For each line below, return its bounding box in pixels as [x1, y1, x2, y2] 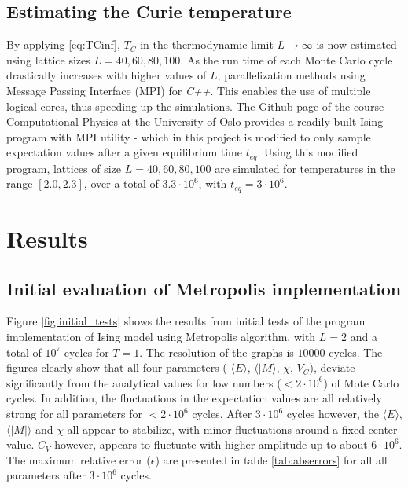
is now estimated [316, 36, 397, 53]
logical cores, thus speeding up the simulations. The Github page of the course [6, 97, 384, 114]
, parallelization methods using [217, 67, 366, 83]
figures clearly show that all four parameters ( [6, 359, 227, 376]
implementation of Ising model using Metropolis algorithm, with [6, 328, 316, 345]
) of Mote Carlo [323, 374, 399, 391]
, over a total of [83, 175, 159, 192]
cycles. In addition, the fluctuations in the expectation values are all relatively [6, 390, 382, 406]
